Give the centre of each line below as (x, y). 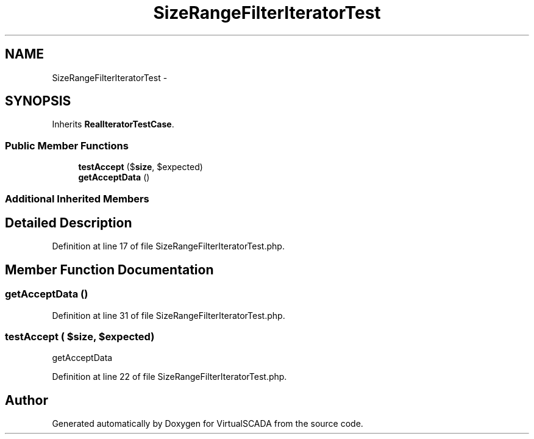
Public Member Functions (67, 145)
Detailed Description (69, 223)
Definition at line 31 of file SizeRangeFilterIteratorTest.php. (169, 315)
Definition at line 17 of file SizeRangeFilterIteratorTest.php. (168, 246)
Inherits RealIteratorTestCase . (113, 124)
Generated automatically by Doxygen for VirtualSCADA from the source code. (208, 424)
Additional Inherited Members (77, 198)
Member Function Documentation (109, 269)
